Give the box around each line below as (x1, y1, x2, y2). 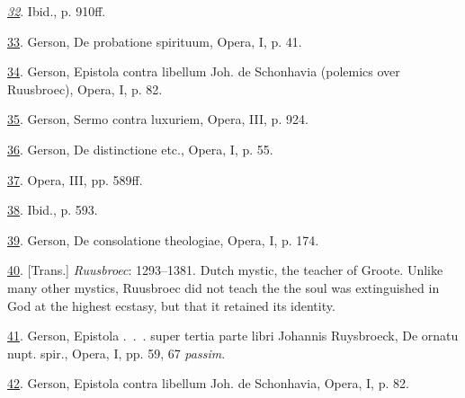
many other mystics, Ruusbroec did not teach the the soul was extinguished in (7, 278, 440, 296)
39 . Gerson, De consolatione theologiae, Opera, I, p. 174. (7, 230, 319, 249)
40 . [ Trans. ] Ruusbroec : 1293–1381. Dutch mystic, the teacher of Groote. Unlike (7, 261, 443, 279)
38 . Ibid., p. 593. (7, 200, 98, 219)
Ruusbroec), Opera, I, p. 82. (7, 79, 163, 98)
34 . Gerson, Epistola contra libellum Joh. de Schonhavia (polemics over (7, 62, 400, 81)
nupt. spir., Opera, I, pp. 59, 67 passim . (7, 343, 226, 362)
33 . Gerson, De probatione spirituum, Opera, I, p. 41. (7, 31, 302, 50)
